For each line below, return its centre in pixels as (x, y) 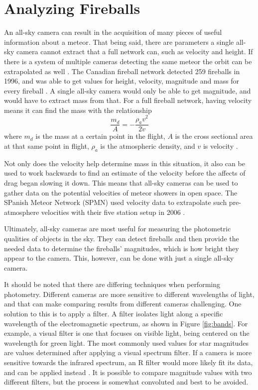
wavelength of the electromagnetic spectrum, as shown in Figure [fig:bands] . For (126, 323)
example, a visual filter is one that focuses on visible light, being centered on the (127, 333)
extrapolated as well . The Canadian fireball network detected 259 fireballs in (122, 71)
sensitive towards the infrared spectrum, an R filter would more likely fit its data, (129, 362)
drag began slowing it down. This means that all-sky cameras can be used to (121, 182)
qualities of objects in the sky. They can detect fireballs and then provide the (122, 238)
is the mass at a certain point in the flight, (100, 136)
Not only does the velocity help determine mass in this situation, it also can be (125, 163)
